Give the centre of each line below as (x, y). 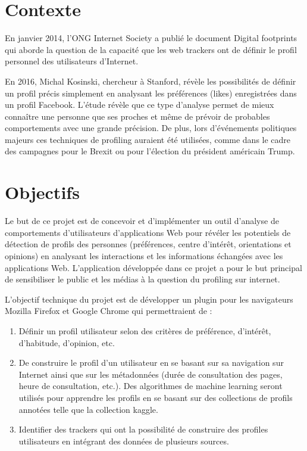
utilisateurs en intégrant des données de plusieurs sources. (124, 441)
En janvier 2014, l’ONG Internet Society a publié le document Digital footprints (151, 38)
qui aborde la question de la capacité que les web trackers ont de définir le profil (151, 49)
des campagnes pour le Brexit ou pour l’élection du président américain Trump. (150, 151)
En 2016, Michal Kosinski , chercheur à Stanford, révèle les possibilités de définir (151, 81)
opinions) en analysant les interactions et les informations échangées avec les (144, 255)
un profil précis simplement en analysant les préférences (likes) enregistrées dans (151, 93)
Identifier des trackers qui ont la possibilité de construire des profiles (143, 429)
